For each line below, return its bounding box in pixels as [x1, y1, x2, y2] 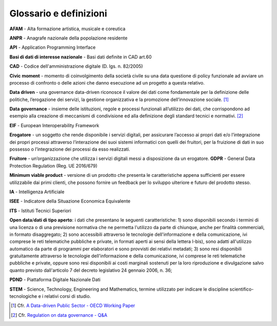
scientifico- [229, 286, 254, 292]
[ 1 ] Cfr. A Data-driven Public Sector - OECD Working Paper [11, 302, 135, 309]
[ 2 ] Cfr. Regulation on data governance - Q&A [11, 312, 108, 318]
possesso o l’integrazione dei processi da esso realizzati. [9, 146, 130, 152]
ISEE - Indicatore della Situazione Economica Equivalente [9, 198, 131, 205]
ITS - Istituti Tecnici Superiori [9, 208, 71, 214]
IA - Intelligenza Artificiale [9, 189, 65, 195]
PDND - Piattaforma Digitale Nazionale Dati [9, 277, 101, 283]
